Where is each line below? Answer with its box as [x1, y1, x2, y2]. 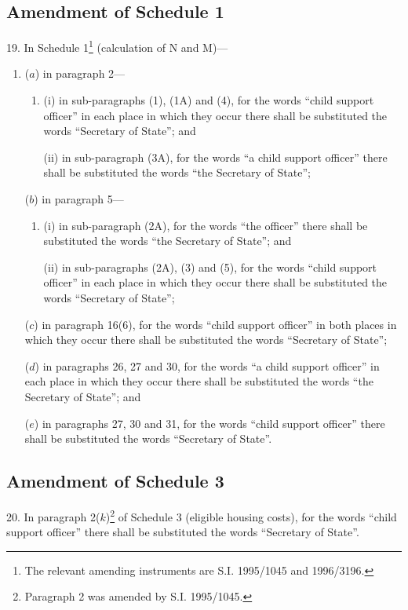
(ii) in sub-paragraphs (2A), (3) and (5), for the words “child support [43, 258, 377, 275]
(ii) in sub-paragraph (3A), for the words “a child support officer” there [43, 148, 388, 165]
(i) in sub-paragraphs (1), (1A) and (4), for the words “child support [43, 92, 374, 108]
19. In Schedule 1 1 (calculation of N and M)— [6, 37, 228, 55]
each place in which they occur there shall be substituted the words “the [24, 373, 373, 389]
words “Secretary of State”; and [43, 122, 196, 139]
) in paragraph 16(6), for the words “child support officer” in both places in [34, 316, 397, 332]
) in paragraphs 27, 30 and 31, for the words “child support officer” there [34, 415, 385, 431]
